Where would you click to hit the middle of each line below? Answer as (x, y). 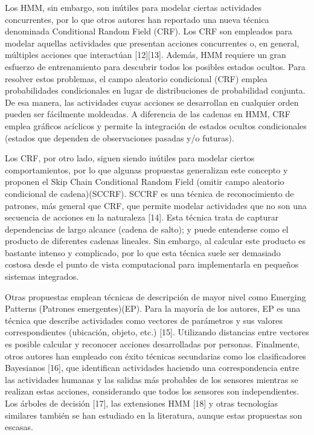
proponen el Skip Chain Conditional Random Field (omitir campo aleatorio (145, 182)
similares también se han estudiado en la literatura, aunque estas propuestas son (154, 415)
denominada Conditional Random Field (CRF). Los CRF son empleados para (149, 31)
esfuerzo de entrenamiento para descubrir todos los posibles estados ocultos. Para (155, 66)
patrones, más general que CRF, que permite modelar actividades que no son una (156, 205)
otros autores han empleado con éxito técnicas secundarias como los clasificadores (155, 356)
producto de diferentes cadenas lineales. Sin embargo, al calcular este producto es (155, 241)
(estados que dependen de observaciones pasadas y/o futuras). (120, 137)
